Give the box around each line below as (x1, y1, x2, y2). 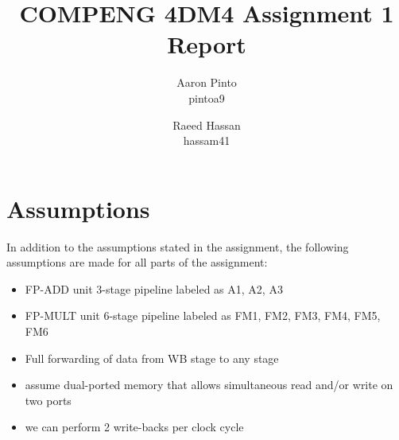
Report (167, 28, 246, 60)
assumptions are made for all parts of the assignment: (6, 254, 268, 271)
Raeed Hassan (172, 116, 241, 133)
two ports (25, 391, 72, 408)
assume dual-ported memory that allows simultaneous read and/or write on (25, 376, 393, 393)
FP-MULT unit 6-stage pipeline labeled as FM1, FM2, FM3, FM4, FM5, (25, 307, 381, 324)
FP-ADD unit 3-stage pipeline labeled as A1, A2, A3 (25, 280, 283, 297)
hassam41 (183, 132, 230, 149)
